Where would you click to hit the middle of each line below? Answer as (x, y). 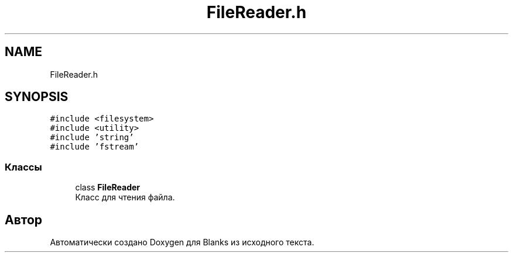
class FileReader (107, 187)
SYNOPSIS (37, 97)
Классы (23, 167)
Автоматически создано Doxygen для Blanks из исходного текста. (182, 242)
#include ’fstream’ (95, 147)
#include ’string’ (92, 138)
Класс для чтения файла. (125, 197)
